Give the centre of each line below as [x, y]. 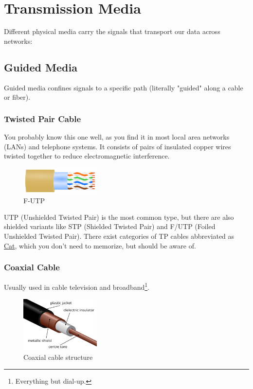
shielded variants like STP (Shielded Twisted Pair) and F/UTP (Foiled [110, 226]
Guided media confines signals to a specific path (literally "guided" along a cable [124, 87]
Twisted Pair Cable [43, 118]
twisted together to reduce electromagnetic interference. [87, 156]
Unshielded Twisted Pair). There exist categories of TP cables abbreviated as [119, 236]
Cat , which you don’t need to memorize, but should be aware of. [100, 245]
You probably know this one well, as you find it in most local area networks [117, 136]
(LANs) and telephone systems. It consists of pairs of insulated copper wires [117, 146]
